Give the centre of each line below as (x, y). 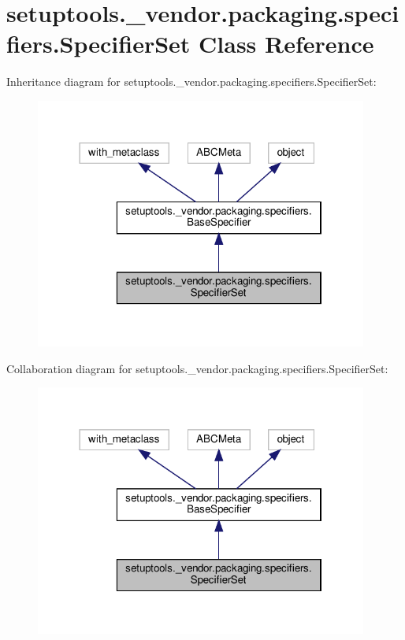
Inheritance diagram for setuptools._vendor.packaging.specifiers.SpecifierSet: (191, 81)
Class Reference (286, 44)
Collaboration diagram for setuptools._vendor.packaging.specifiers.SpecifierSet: (197, 368)
